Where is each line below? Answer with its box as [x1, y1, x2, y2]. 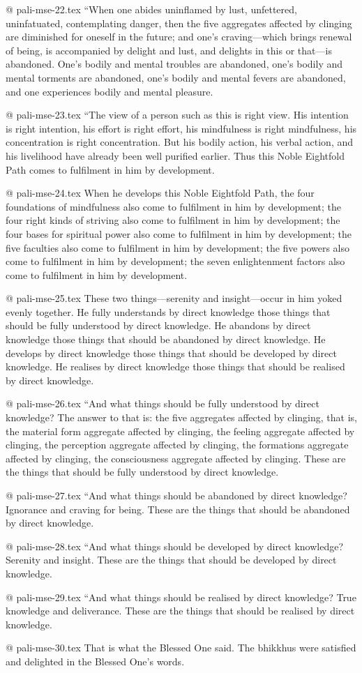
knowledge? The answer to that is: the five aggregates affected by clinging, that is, [6, 410, 357, 425]
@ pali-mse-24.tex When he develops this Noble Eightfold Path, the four [6, 186, 315, 200]
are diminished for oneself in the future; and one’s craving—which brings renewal [6, 29, 352, 44]
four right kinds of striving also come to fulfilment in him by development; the [6, 213, 340, 227]
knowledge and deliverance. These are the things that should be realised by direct [6, 603, 355, 618]
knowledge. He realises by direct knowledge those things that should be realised [6, 359, 345, 374]
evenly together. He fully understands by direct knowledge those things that [6, 304, 331, 319]
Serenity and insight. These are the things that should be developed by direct [6, 552, 337, 567]
